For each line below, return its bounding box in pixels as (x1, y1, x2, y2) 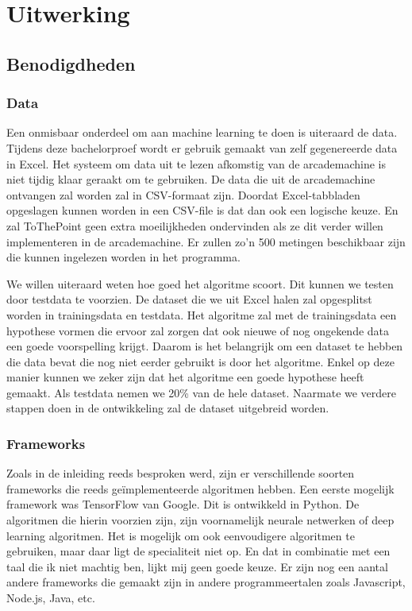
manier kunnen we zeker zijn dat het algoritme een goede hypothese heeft (6, 369, 364, 385)
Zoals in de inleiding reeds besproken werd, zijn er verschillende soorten (6, 465, 355, 481)
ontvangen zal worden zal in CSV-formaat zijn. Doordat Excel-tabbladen (6, 186, 360, 203)
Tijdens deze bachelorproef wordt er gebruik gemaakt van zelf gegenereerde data (6, 139, 398, 156)
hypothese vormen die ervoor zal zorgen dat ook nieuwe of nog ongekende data (6, 322, 390, 338)
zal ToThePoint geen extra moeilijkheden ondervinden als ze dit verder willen (6, 217, 383, 234)
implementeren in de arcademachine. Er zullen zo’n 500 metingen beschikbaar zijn (6, 233, 406, 249)
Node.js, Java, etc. (6, 590, 95, 606)
